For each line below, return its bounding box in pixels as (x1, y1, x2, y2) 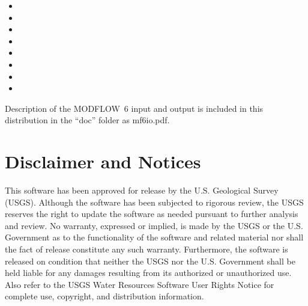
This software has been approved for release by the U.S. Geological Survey (5, 184, 279, 197)
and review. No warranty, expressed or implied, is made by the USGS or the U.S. (5, 219, 303, 231)
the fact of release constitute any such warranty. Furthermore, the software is (5, 243, 288, 256)
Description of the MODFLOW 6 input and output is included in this (5, 102, 264, 114)
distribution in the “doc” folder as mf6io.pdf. (5, 114, 170, 126)
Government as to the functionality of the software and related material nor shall (5, 231, 304, 243)
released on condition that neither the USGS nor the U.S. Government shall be (5, 254, 295, 267)
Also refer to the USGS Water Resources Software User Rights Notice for (5, 278, 274, 290)
